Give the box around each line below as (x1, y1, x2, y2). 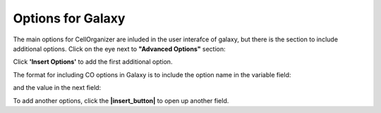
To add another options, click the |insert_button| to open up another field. (13, 96, 229, 105)
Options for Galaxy (13, 11, 126, 26)
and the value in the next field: (13, 84, 102, 92)
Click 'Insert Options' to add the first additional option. (13, 58, 173, 66)
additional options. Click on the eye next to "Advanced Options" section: (13, 44, 226, 53)
